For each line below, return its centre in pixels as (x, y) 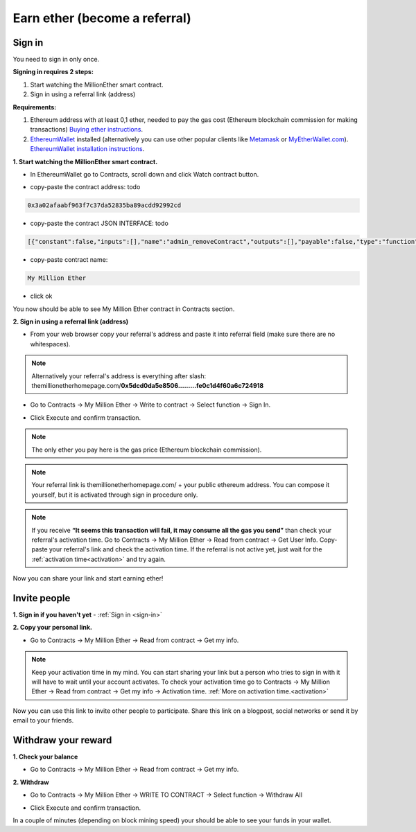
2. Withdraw (31, 782)
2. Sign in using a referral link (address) (71, 321)
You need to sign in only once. (56, 60)
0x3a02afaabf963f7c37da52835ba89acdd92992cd (104, 205)
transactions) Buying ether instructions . (87, 130)
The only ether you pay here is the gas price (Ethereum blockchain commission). (147, 450)
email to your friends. (43, 720)
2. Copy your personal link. (53, 628)
